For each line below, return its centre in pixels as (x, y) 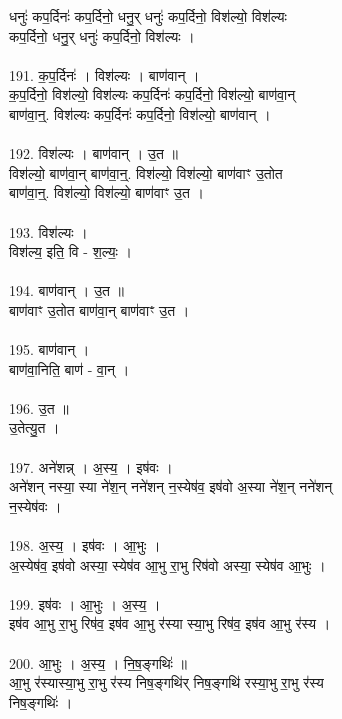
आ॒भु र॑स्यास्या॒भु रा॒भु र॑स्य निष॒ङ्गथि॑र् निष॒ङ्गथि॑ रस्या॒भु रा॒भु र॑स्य (166, 682)
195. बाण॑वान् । (49, 349)
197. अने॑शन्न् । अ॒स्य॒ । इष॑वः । (91, 466)
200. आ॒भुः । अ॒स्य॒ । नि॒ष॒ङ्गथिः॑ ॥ (98, 662)
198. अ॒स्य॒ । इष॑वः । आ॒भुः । (85, 545)
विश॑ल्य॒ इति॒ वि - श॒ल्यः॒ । (70, 251)
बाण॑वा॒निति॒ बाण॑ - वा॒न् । (69, 368)
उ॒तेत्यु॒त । (34, 427)
